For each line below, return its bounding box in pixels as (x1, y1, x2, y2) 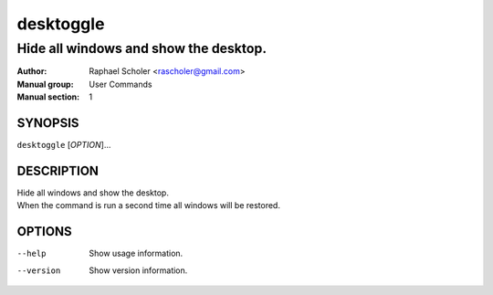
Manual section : (16, 91, 80, 102)
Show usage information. (89, 248, 184, 259)
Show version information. (89, 265, 188, 276)
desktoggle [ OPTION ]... (16, 140, 111, 151)
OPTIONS (16, 224, 72, 239)
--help (16, 248, 47, 259)
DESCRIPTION (16, 163, 100, 178)
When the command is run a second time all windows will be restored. (16, 200, 280, 211)
